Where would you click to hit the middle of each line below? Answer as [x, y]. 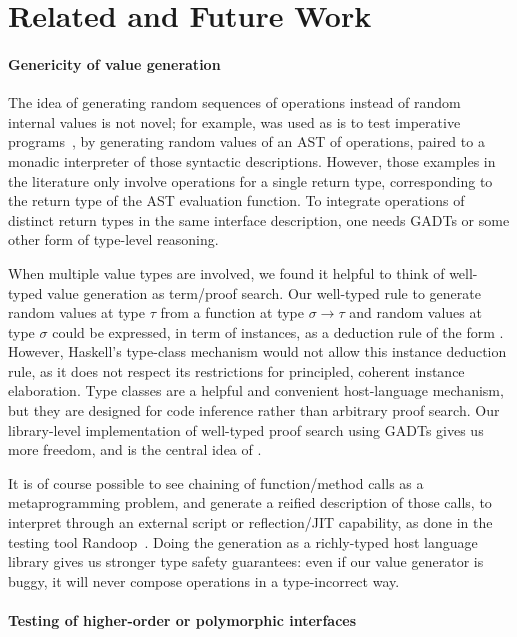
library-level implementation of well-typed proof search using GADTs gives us [246, 429]
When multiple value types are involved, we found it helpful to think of [226, 272]
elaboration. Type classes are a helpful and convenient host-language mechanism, [256, 390]
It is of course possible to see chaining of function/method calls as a [216, 482]
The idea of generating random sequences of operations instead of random [234, 102]
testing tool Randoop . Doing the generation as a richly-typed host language [243, 541]
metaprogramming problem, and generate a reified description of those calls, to [250, 502]
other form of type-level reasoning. [113, 239]
